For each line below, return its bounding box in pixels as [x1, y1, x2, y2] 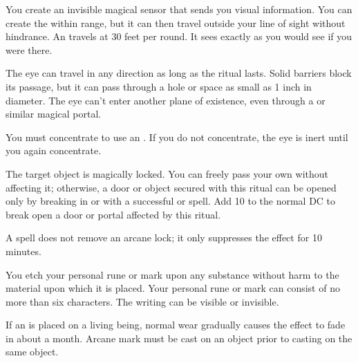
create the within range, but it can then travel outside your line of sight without [6, 15, 346, 30]
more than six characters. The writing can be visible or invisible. [6, 294, 279, 308]
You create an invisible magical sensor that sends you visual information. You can [6, 2, 352, 16]
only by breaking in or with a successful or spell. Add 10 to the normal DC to [6, 194, 336, 208]
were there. [6, 42, 53, 57]
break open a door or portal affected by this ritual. [6, 207, 221, 221]
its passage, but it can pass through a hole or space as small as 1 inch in [6, 79, 312, 93]
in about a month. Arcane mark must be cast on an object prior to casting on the [6, 331, 352, 345]
